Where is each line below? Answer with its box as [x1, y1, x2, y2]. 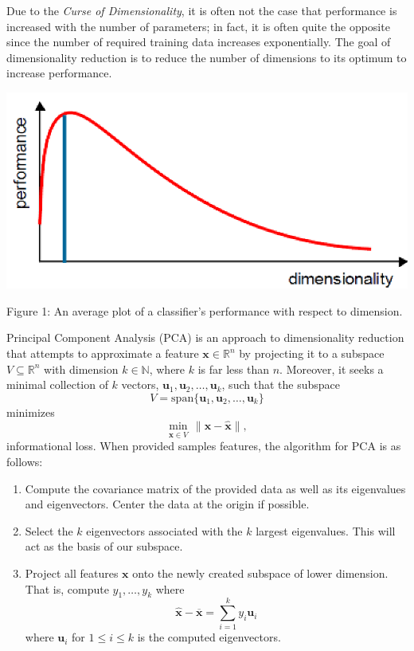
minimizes [6, 403, 55, 420]
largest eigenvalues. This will [256, 522, 396, 539]
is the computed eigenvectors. [137, 629, 281, 645]
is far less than [197, 360, 270, 377]
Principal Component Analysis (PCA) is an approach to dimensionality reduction [6, 329, 404, 346]
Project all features [25, 564, 119, 581]
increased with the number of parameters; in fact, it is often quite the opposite [6, 18, 390, 34]
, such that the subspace [221, 376, 340, 393]
